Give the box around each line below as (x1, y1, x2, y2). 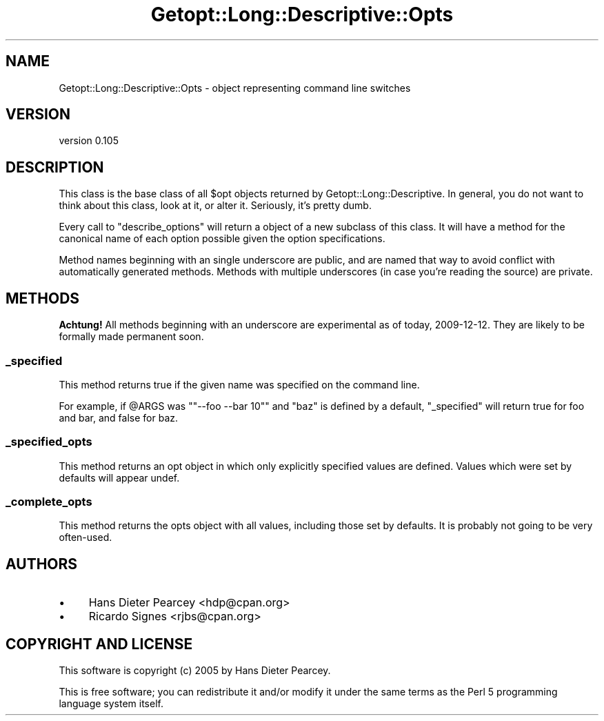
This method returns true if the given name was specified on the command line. (59, 378, 420, 391)
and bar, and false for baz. (59, 411, 179, 424)
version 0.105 (59, 135, 119, 147)
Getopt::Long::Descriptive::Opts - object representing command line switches (59, 81, 411, 94)
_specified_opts (6, 435, 92, 449)
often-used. (59, 531, 112, 544)
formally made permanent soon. (59, 330, 204, 343)
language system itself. (59, 698, 163, 710)
